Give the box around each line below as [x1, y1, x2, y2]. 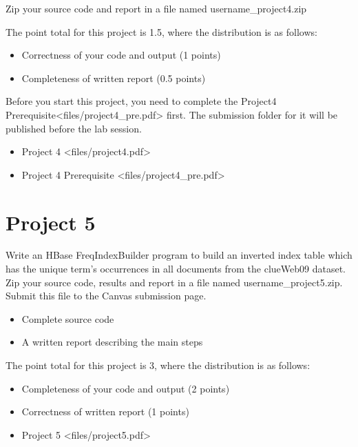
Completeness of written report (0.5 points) [21, 70, 206, 85]
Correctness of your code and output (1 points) [21, 48, 221, 62]
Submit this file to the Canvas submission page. [6, 288, 207, 303]
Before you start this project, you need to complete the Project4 [6, 94, 277, 108]
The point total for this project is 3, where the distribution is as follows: [6, 358, 310, 372]
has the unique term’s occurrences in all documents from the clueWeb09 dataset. [6, 261, 346, 276]
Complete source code [21, 311, 114, 326]
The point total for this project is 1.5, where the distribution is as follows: [6, 24, 317, 39]
